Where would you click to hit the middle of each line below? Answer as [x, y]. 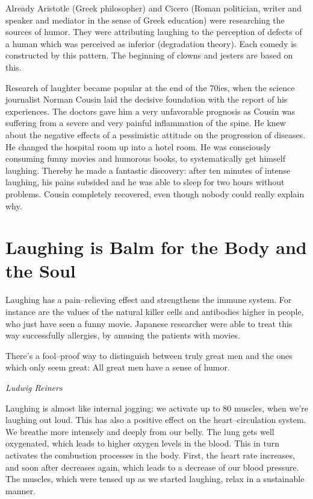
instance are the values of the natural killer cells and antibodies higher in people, [155, 311]
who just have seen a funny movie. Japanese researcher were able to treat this [149, 323]
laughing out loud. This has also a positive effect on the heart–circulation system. [156, 420]
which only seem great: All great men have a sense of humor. [118, 367]
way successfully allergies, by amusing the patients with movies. [123, 335]
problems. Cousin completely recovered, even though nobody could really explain [155, 193]
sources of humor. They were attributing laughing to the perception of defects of [154, 32]
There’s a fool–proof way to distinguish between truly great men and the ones [149, 355]
